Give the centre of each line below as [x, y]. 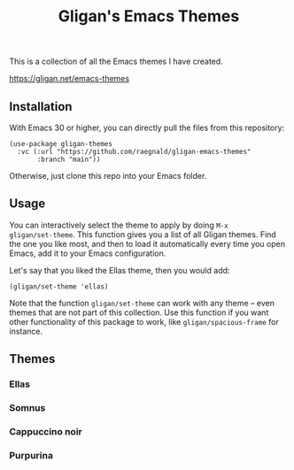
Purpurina [31, 455]
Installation [41, 107]
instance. [26, 331]
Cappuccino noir [46, 431]
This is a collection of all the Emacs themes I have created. [116, 62]
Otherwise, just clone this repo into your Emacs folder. [108, 176]
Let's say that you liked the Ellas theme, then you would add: [120, 270]
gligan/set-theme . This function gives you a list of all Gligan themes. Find [143, 234]
